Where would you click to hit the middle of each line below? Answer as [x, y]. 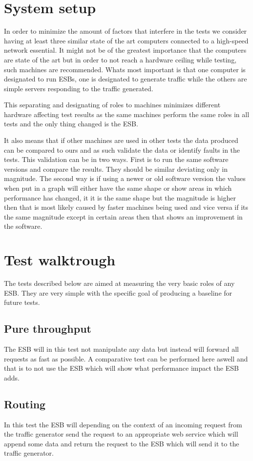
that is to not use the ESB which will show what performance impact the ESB [121, 368]
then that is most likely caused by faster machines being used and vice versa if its [126, 207]
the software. [23, 226]
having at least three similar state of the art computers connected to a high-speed [126, 40]
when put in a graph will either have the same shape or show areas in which [118, 188]
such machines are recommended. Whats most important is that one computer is [125, 69]
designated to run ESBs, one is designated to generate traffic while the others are [126, 79]
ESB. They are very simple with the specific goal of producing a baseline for [118, 292]
